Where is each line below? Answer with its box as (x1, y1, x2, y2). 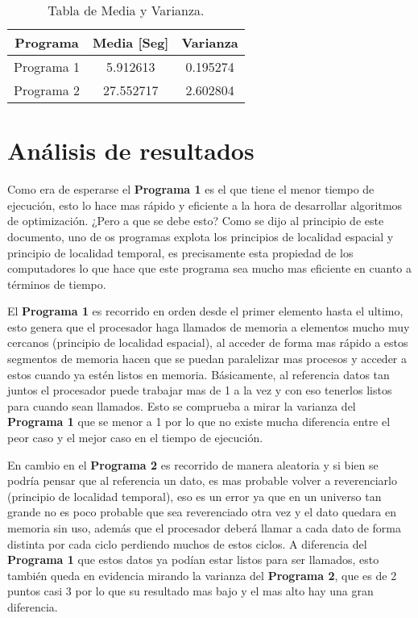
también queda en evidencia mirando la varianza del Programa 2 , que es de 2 (7, 566, 397, 583)
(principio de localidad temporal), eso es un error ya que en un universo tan (7, 487, 382, 504)
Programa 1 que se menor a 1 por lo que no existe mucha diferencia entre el (7, 413, 391, 430)
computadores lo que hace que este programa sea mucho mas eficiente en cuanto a (7, 260, 412, 277)
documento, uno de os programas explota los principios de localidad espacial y (7, 228, 394, 244)
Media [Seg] (93, 33, 169, 52)
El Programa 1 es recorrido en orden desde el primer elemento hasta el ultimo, (7, 303, 404, 319)
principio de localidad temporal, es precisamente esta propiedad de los (7, 244, 354, 261)
